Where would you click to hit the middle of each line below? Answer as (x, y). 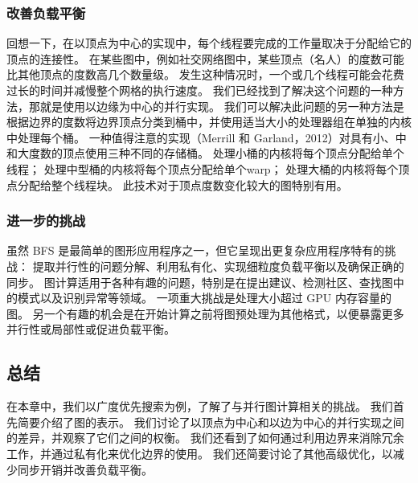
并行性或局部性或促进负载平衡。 (91, 329)
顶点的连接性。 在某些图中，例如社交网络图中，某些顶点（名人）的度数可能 (205, 58)
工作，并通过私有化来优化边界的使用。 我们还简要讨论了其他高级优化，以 (200, 453)
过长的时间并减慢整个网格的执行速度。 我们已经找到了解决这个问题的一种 (200, 90)
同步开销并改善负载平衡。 (85, 469)
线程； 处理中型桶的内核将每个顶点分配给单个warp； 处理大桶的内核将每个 (203, 168)
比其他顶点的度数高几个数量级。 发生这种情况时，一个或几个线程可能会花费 (205, 74)
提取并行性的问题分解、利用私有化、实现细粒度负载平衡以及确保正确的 (218, 266)
